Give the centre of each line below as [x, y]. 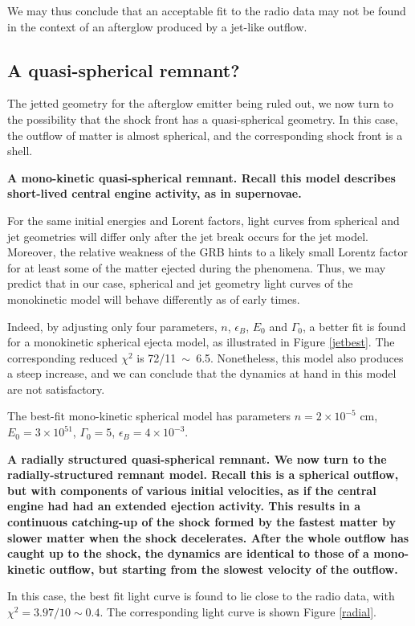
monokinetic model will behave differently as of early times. [154, 299]
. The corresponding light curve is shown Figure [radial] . [238, 612]
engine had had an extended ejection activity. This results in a [184, 506]
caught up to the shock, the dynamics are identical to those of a [188, 553]
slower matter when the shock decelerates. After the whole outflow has [208, 537]
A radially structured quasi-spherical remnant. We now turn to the [197, 458]
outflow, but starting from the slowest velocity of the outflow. [224, 569]
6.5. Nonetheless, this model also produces [300, 357]
